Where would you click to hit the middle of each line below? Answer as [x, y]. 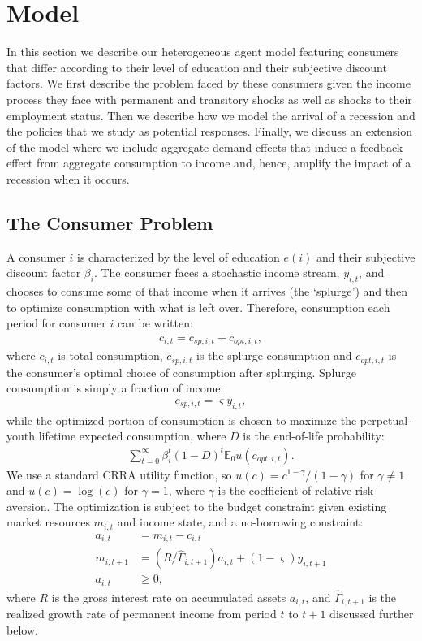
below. [22, 630]
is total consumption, [110, 355]
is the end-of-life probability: [314, 436]
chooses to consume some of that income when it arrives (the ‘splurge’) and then [207, 291]
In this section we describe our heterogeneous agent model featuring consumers [203, 52]
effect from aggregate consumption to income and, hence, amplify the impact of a [209, 163]
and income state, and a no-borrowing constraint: [240, 522]
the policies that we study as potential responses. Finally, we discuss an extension [209, 131]
